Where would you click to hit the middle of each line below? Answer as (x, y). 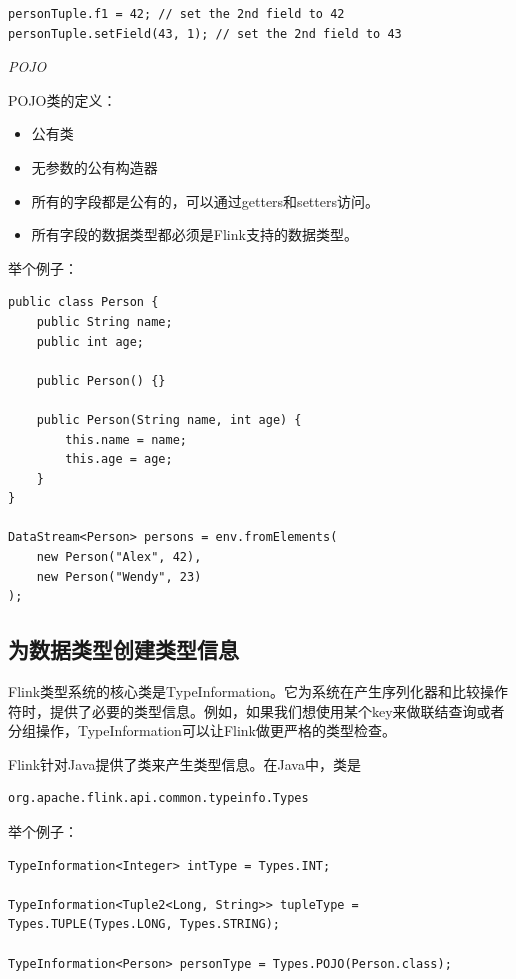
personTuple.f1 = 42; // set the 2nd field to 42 (176, 14)
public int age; (90, 341)
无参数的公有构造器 (94, 166)
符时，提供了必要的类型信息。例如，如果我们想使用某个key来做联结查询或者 (256, 710)
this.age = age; (119, 459)
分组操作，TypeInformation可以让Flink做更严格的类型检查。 (202, 730)
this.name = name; (126, 439)
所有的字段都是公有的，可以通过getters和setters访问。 (205, 200)
